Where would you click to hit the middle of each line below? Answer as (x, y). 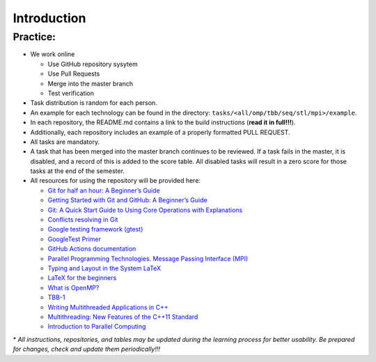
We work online (53, 54)
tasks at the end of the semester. (78, 171)
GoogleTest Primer (74, 239)
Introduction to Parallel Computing (97, 327)
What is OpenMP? (73, 288)
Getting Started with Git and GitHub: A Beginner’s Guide (128, 200)
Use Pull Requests (74, 74)
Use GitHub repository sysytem (93, 64)
